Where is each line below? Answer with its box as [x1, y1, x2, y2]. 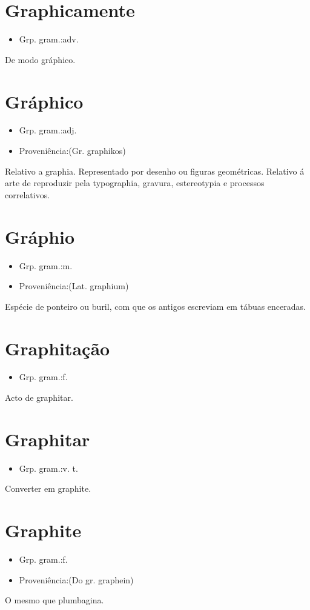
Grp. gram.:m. [19, 259, 73, 272]
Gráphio [5, 224, 75, 249]
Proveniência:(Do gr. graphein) [19, 573, 134, 586]
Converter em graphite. [5, 482, 91, 495]
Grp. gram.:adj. [19, 124, 77, 136]
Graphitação [5, 335, 110, 360]
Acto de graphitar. [5, 391, 73, 404]
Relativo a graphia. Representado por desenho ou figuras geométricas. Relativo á [5, 164, 305, 177]
